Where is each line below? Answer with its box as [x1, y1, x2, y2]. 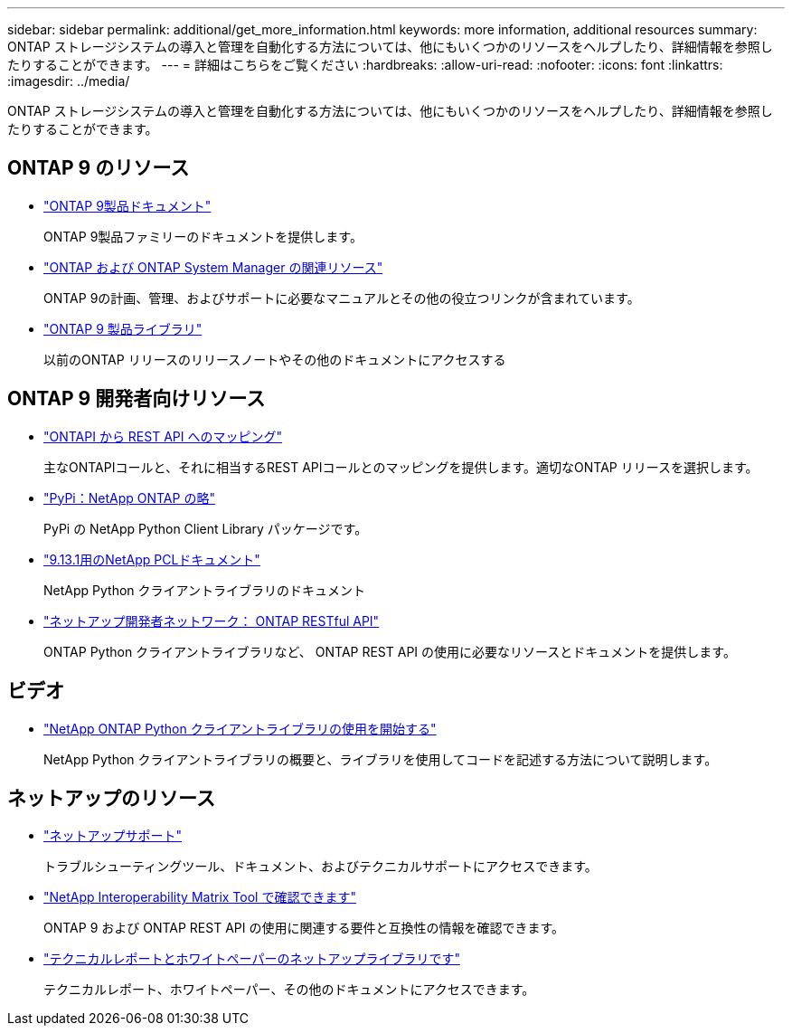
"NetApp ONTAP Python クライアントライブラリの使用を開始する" [43, 720, 437, 736]
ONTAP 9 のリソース [7, 156, 190, 180]
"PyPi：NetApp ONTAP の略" [43, 489, 215, 506]
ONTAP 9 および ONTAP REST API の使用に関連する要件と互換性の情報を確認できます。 [43, 920, 565, 936]
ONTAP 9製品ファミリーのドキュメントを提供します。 [43, 228, 363, 244]
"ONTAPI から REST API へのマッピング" [43, 428, 282, 444]
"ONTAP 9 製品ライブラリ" [43, 320, 203, 336]
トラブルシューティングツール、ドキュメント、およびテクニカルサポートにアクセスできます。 [43, 858, 598, 875]
